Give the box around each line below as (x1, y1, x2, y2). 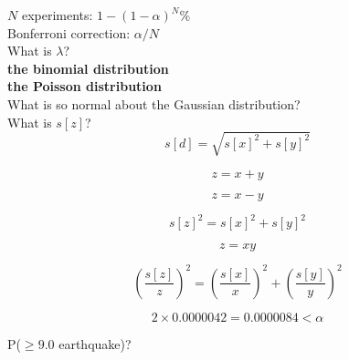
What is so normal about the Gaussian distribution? (7, 94, 301, 113)
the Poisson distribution (7, 77, 162, 96)
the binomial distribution (7, 58, 169, 77)
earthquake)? (58, 334, 132, 353)
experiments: (21, 5, 93, 24)
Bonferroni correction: (7, 23, 131, 42)
